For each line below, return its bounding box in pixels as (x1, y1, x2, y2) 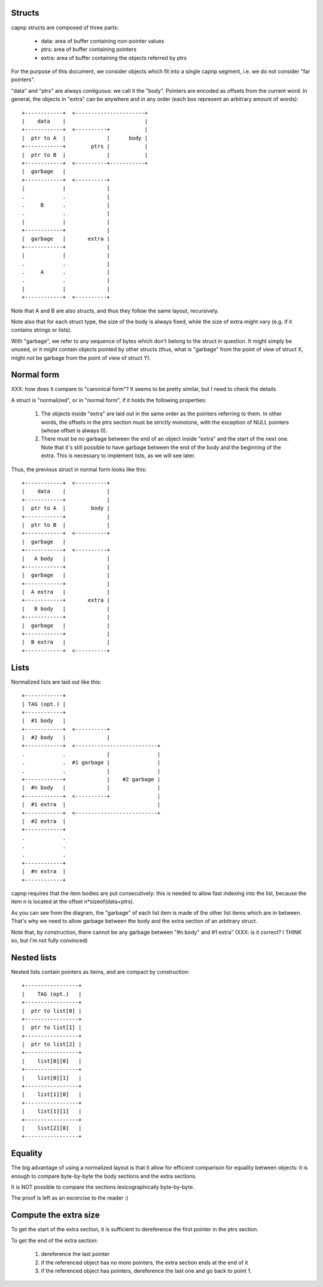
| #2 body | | (22, 734, 111, 741)
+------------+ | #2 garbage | (22, 776, 161, 783)
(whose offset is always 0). (41, 427, 108, 434)
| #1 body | (22, 717, 66, 724)
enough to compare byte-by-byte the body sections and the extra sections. (11, 1172, 197, 1179)
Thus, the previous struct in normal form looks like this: (11, 466, 147, 473)
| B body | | (22, 605, 111, 612)
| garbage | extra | (22, 235, 111, 242)
